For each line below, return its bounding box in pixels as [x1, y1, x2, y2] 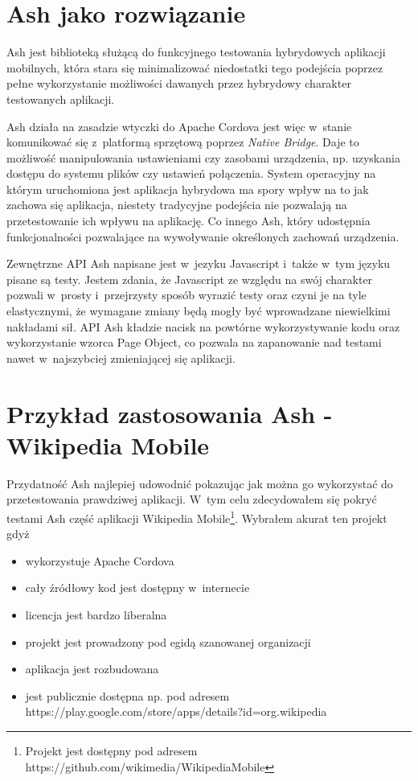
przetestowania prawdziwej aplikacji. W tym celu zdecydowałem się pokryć [6, 491, 377, 508]
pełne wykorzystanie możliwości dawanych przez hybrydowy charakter [6, 75, 351, 92]
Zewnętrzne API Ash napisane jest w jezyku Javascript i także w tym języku [6, 255, 391, 272]
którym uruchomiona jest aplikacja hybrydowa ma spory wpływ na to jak [6, 180, 369, 197]
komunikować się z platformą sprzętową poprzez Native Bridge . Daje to [6, 134, 359, 150]
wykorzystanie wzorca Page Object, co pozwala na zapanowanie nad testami [6, 334, 382, 351]
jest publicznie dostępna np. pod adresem [25, 687, 230, 704]
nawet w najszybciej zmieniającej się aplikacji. [6, 349, 236, 366]
